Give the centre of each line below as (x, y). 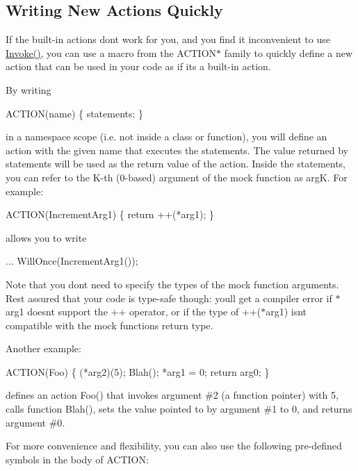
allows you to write (46, 237)
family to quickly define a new (288, 52)
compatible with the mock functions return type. (109, 325)
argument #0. (35, 422)
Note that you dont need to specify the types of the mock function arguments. (172, 284)
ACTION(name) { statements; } (75, 113)
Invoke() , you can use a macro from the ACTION (111, 52)
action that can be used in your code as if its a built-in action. (138, 66)
